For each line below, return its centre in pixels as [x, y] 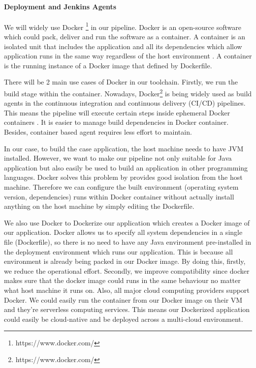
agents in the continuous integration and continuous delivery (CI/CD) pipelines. [125, 103]
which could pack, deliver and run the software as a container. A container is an [125, 37]
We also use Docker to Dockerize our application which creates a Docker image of [127, 222]
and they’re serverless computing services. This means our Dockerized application [127, 309]
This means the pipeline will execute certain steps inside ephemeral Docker [117, 112]
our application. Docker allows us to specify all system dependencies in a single [123, 232]
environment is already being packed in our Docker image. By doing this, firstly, [125, 261]
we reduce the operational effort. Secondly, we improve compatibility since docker [127, 270]
